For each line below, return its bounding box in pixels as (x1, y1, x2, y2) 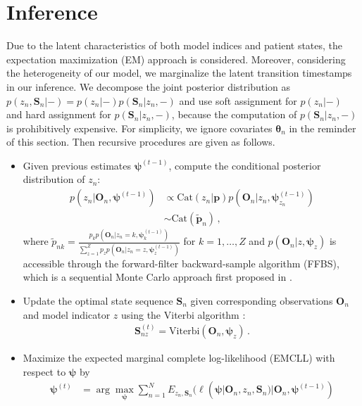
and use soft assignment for (179, 93, 297, 108)
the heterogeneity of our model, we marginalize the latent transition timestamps (6, 65, 352, 80)
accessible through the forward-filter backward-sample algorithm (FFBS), (23, 255, 339, 270)
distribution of (23, 172, 85, 186)
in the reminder (289, 120, 356, 135)
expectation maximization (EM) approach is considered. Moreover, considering (6, 51, 346, 66)
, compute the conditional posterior (168, 158, 321, 172)
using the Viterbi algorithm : (120, 307, 246, 322)
